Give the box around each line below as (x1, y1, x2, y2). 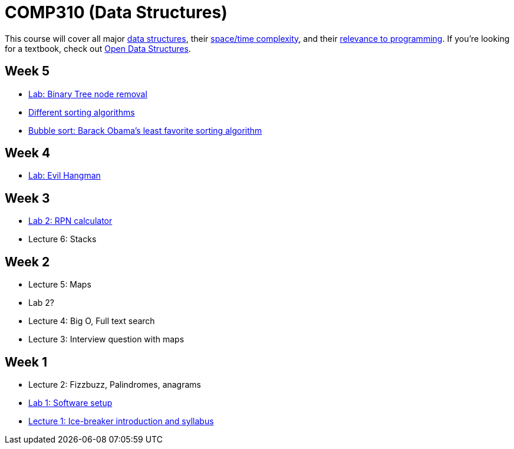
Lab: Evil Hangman (28, 170, 101, 181)
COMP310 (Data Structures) (5, 2, 228, 22)
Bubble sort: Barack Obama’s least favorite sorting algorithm (28, 125, 262, 136)
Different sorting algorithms (28, 107, 135, 117)
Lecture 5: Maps (28, 279, 91, 290)
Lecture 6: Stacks (28, 234, 97, 245)
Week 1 (5, 354, 47, 369)
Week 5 (5, 64, 50, 79)
